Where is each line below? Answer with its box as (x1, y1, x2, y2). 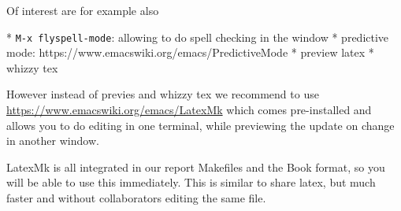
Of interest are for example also (6, 2, 159, 18)
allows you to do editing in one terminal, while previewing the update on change (6, 117, 395, 133)
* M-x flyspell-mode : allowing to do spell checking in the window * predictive (6, 28, 389, 45)
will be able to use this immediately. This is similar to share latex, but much (6, 174, 376, 191)
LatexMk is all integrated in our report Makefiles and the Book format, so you (6, 158, 385, 175)
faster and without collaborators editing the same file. (6, 190, 266, 205)
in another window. (6, 132, 99, 149)
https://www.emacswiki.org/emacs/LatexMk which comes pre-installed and (6, 102, 372, 118)
